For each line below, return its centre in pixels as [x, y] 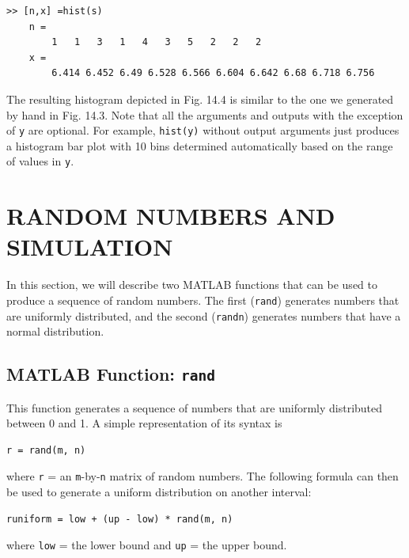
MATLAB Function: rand [111, 374]
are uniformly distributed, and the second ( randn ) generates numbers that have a [204, 315]
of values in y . [40, 161]
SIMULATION [90, 247]
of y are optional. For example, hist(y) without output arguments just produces [203, 130]
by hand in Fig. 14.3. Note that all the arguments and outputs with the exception [205, 114]
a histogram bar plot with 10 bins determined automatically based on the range [200, 145]
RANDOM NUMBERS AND [171, 216]
